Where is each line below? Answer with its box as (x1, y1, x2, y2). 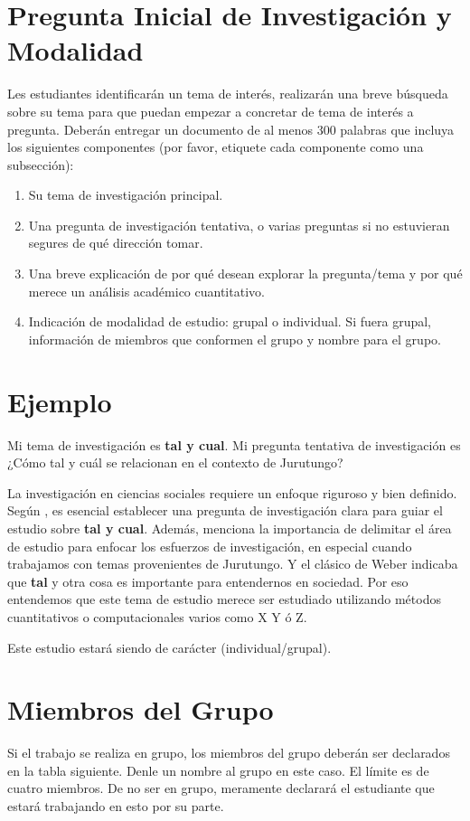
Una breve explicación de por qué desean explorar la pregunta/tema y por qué (28, 264, 463, 283)
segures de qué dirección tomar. (28, 233, 203, 252)
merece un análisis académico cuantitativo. (28, 281, 265, 300)
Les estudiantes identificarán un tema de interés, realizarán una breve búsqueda (7, 84, 448, 103)
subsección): (7, 155, 74, 174)
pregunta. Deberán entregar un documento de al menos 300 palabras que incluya (7, 119, 455, 138)
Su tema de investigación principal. (28, 185, 223, 204)
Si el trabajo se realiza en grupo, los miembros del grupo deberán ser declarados (7, 743, 450, 762)
